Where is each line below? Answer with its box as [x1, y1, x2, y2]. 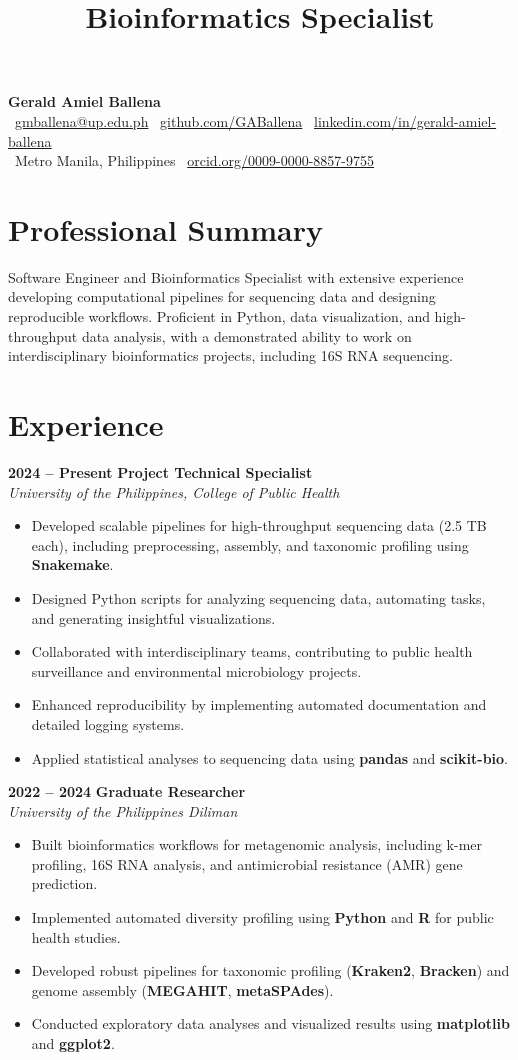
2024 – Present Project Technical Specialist [8, 461, 313, 482]
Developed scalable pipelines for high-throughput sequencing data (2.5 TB [31, 515, 487, 536]
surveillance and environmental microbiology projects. [31, 660, 362, 681]
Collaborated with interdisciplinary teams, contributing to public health [31, 641, 473, 662]
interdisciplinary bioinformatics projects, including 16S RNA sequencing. [8, 345, 453, 366]
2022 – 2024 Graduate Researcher [8, 781, 246, 802]
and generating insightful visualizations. [31, 607, 276, 628]
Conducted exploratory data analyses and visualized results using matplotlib [31, 1013, 510, 1034]
